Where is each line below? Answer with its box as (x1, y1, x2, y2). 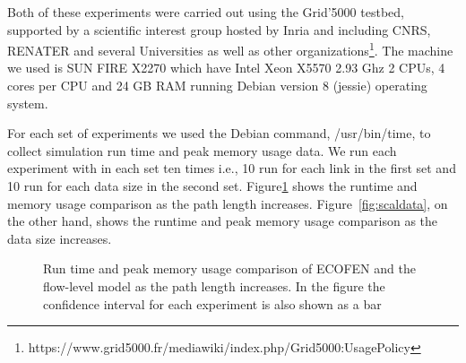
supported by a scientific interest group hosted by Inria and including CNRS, (7, 20, 431, 39)
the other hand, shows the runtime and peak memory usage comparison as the (7, 212, 438, 230)
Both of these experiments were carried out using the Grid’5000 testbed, (7, 3, 404, 21)
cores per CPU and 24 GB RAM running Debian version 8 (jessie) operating (7, 76, 427, 95)
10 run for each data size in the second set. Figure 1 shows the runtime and (7, 177, 418, 194)
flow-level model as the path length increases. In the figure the (43, 276, 385, 295)
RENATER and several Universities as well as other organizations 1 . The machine (7, 39, 453, 59)
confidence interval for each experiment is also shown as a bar (43, 294, 382, 313)
